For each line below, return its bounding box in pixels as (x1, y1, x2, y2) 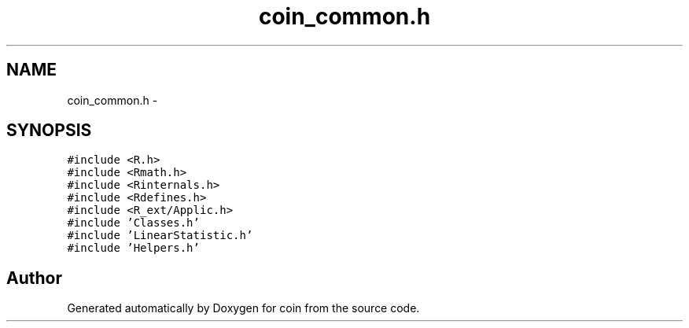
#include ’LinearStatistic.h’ (67, 229, 253, 242)
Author (6, 267, 62, 288)
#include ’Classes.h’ (67, 216, 200, 230)
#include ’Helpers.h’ (67, 241, 200, 255)
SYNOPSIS (6, 120, 92, 141)
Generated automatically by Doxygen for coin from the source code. (67, 301, 420, 315)
